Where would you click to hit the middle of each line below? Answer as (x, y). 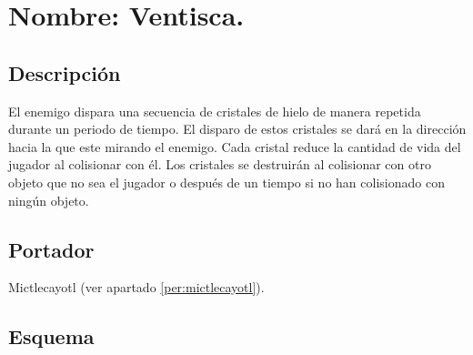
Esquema (51, 336)
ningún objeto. (49, 200)
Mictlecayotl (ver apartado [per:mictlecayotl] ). (136, 287)
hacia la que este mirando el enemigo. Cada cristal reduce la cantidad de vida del (235, 146)
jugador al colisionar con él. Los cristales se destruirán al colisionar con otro (220, 164)
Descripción (65, 72)
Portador (51, 249)
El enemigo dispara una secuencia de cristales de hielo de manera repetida (215, 111)
